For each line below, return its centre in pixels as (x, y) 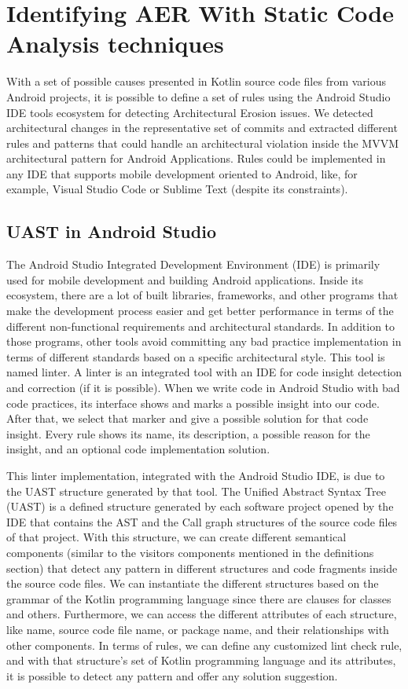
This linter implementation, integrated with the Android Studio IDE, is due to (196, 475)
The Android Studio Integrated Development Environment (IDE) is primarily (193, 264)
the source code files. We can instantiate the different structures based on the (193, 583)
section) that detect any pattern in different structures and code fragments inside (202, 568)
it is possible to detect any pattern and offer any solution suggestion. (172, 675)
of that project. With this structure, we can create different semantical (176, 537)
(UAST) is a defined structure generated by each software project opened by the (200, 506)
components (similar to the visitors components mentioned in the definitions (190, 552)
